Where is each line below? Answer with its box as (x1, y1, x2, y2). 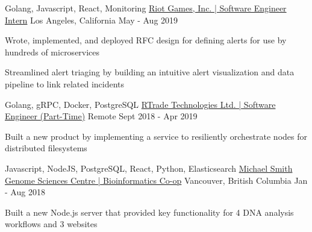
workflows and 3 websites (5, 218, 98, 230)
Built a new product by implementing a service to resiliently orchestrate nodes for (5, 130, 307, 142)
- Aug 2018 (5, 186, 45, 198)
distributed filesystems (5, 142, 87, 154)
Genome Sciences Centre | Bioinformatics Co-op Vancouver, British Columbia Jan (5, 174, 308, 186)
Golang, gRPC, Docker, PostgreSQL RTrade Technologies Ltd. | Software (5, 98, 276, 110)
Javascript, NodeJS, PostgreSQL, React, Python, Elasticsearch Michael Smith (5, 161, 293, 174)
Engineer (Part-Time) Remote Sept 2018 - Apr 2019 (5, 110, 198, 122)
